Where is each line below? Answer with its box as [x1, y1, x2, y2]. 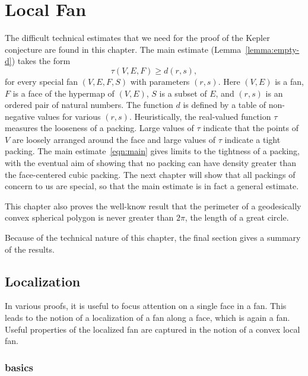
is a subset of [159, 87, 207, 99]
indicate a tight [224, 133, 281, 145]
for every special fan [5, 75, 78, 87]
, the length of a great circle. [185, 211, 289, 224]
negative [5, 110, 35, 122]
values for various [37, 110, 101, 122]
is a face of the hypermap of [12, 87, 115, 99]
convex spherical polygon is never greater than [5, 211, 174, 224]
